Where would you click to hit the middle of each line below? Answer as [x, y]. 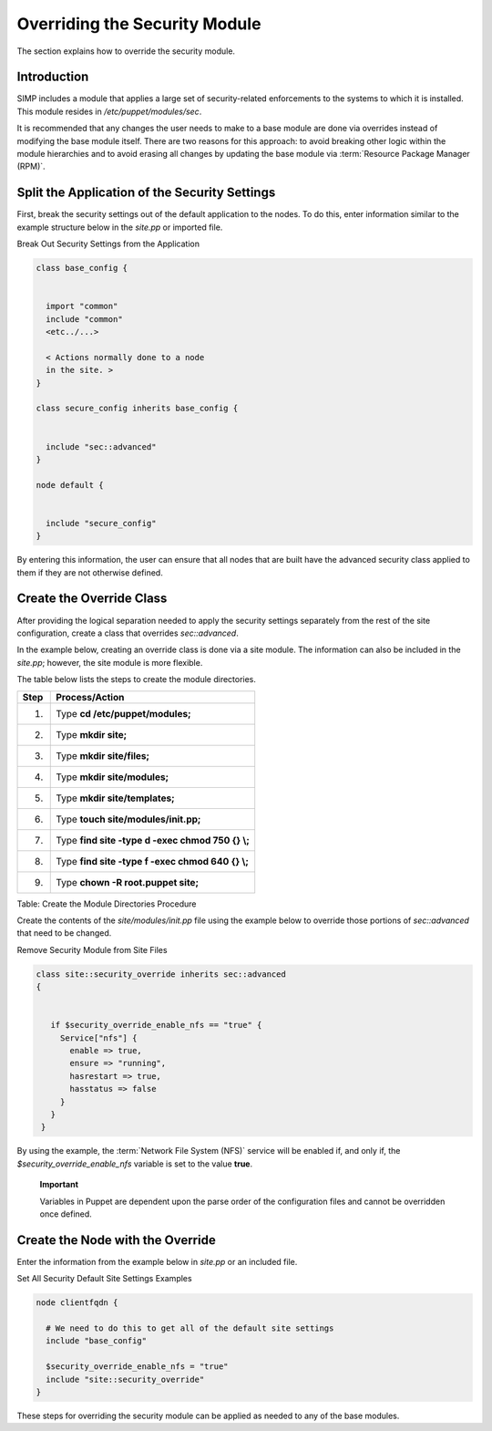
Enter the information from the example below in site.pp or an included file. [157, 1261]
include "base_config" [97, 1341]
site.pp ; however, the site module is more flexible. [110, 662]
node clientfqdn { [77, 1303]
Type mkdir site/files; [103, 755]
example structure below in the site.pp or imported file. [120, 227]
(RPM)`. [31, 166]
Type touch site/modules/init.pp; [128, 819]
